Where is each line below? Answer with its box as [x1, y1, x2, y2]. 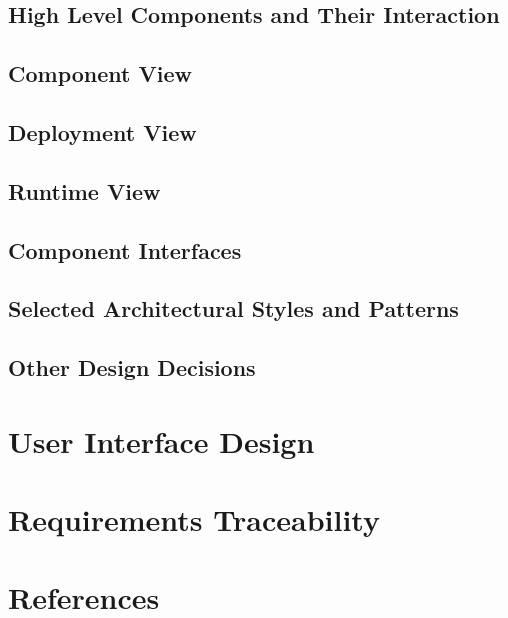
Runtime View [8, 175, 161, 206]
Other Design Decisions [8, 352, 256, 383]
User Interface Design [8, 420, 315, 461]
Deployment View [8, 116, 197, 147]
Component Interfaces [8, 234, 242, 265]
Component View [8, 58, 192, 89]
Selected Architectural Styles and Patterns [8, 293, 459, 324]
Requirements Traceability [8, 499, 380, 540]
